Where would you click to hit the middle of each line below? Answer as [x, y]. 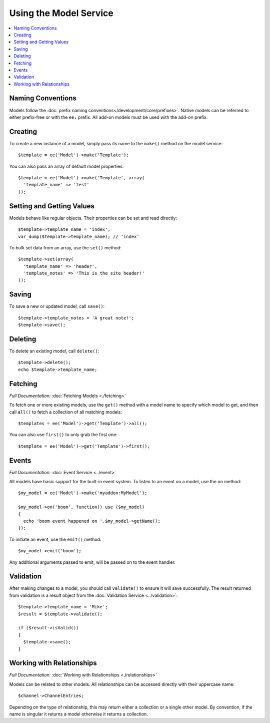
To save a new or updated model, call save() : [57, 306]
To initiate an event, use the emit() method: [55, 539]
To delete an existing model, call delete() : [54, 351]
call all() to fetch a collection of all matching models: [66, 412]
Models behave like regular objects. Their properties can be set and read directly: [93, 218]
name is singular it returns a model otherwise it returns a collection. [79, 714]
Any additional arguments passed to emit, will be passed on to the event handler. [92, 562]
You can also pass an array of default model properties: [66, 166]
